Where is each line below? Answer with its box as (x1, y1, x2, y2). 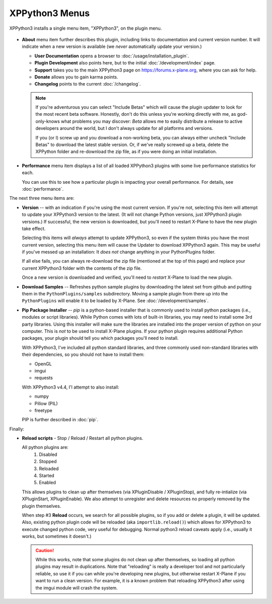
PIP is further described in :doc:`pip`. (22, 417, 98, 423)
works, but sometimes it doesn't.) (22, 534, 92, 540)
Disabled (39, 451, 57, 458)
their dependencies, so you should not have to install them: (22, 351, 145, 357)
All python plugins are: (22, 444, 69, 450)
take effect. (22, 225, 46, 232)
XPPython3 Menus (9, 8, 90, 19)
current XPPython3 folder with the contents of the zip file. (22, 265, 142, 271)
